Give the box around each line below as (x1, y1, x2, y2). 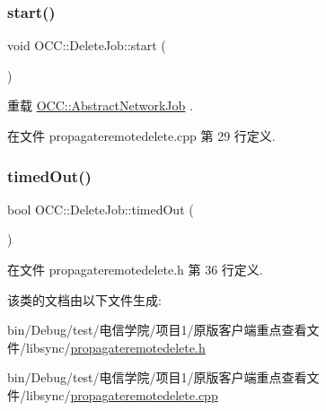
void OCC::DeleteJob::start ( (7, 36, 166, 55)
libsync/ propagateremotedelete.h (25, 337, 206, 356)
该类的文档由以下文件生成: (7, 290, 162, 309)
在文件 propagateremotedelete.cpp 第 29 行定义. (7, 127, 276, 144)
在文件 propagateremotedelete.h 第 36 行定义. (7, 260, 263, 278)
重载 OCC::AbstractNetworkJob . (7, 96, 193, 115)
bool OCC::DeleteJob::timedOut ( (7, 199, 194, 218)
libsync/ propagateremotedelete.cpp (25, 385, 218, 404)
